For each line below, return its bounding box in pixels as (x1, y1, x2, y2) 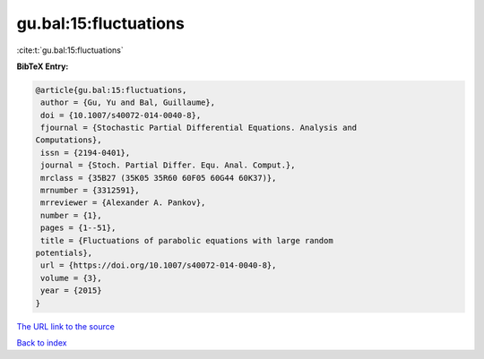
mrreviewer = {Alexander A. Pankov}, (40, 198, 206, 208)
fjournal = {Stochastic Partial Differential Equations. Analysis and (40, 123, 358, 133)
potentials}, (35, 248, 93, 258)
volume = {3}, (40, 273, 102, 283)
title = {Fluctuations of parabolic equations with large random (40, 235, 333, 245)
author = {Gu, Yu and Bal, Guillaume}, (40, 98, 215, 107)
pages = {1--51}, (40, 223, 117, 233)
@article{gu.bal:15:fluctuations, (35, 85, 187, 95)
